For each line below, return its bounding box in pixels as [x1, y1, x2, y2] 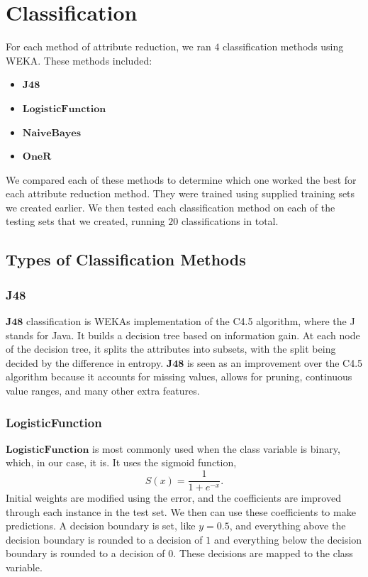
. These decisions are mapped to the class [173, 546, 353, 561]
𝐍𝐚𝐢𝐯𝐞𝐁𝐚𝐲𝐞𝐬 [22, 128, 82, 138]
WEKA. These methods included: [6, 53, 152, 67]
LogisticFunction [6, 413, 102, 431]
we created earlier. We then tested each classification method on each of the [6, 199, 335, 214]
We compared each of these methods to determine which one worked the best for [6, 172, 357, 187]
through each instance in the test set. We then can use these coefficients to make [6, 504, 356, 519]
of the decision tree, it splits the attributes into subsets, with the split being [6, 341, 336, 356]
